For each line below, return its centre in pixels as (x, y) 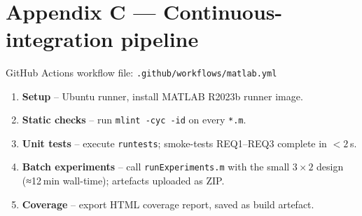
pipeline (160, 38)
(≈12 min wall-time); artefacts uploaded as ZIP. (123, 181)
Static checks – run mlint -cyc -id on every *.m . (134, 120)
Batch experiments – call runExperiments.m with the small (156, 167)
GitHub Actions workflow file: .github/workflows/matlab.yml (141, 72)
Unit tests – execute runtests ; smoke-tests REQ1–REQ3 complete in (174, 143)
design (330, 167)
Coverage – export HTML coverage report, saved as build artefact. (168, 204)
